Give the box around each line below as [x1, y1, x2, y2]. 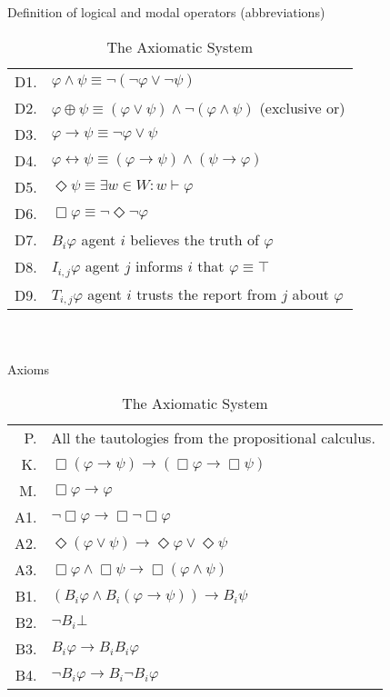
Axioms [7, 359, 49, 378]
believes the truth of [130, 228, 259, 250]
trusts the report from [136, 283, 277, 304]
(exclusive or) [259, 96, 345, 118]
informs [135, 254, 184, 276]
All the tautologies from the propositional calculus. [51, 427, 375, 449]
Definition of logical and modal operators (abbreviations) [7, 3, 325, 21]
